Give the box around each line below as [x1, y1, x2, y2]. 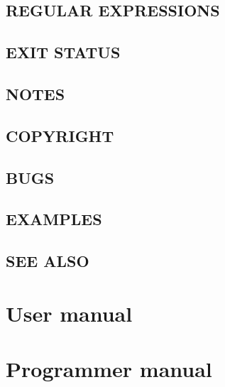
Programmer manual [6, 354, 212, 383]
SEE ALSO [6, 250, 89, 272]
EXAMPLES [6, 208, 102, 230]
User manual [6, 298, 133, 327]
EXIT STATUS [6, 41, 121, 63]
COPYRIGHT [6, 124, 114, 146]
